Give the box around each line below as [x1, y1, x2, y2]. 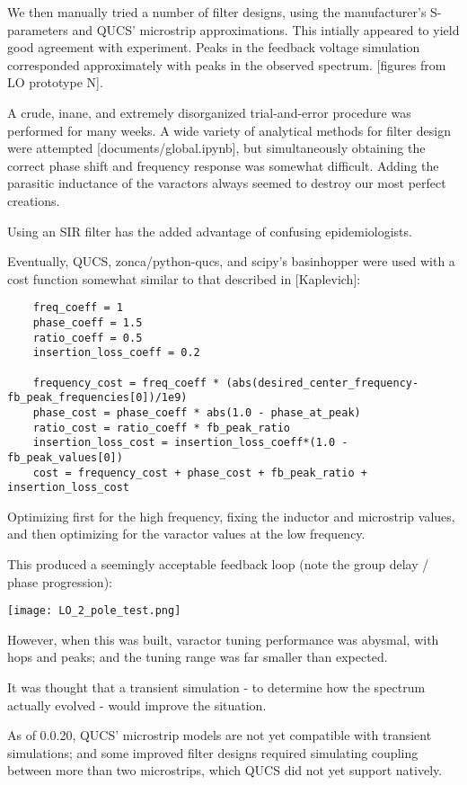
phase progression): [7, 572, 112, 591]
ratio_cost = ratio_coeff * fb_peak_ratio [32, 421, 290, 434]
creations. [7, 191, 60, 210]
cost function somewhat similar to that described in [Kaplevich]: [7, 269, 361, 288]
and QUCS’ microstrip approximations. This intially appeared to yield [72, 20, 460, 39]
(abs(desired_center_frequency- [225, 376, 419, 389]
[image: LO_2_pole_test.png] [7, 604, 181, 618]
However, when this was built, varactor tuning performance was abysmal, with [7, 629, 439, 648]
